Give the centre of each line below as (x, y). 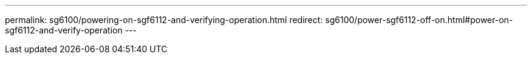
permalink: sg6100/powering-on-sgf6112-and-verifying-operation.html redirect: (164, 20)
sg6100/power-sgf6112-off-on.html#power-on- (419, 20)
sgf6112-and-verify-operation (64, 30)
